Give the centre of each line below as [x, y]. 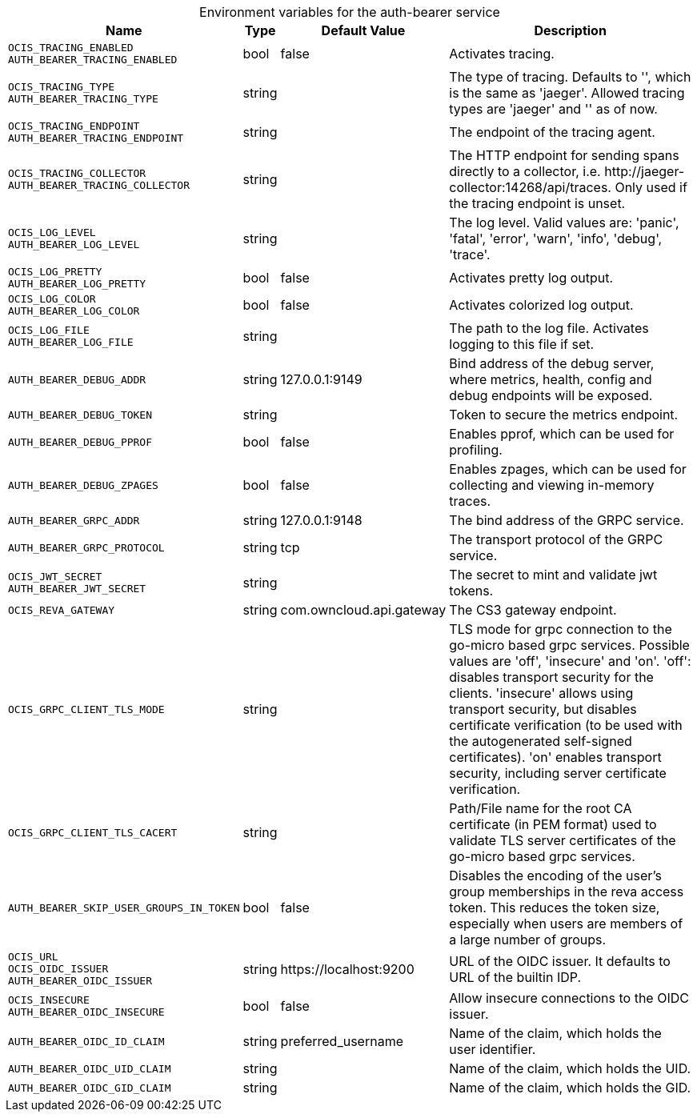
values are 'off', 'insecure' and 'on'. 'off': [570, 661]
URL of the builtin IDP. [515, 977]
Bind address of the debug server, [552, 363]
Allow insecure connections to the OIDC [569, 998]
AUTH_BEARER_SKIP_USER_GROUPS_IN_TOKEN [124, 908]
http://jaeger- [645, 171]
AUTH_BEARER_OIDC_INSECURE [86, 1012]
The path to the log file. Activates [549, 328]
